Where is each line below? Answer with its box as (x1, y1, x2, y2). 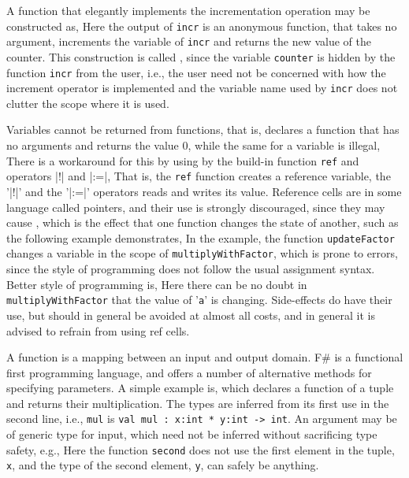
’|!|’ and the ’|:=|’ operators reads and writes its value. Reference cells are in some (6, 183, 402, 199)
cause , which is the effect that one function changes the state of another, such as (6, 214, 399, 231)
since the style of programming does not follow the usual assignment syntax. (6, 261, 375, 277)
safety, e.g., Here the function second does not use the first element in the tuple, (6, 441, 395, 458)
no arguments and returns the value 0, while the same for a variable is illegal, (6, 137, 381, 154)
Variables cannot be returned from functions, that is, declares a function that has (6, 121, 400, 138)
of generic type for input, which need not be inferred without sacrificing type (6, 426, 377, 443)
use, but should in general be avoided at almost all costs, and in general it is (6, 306, 375, 323)
